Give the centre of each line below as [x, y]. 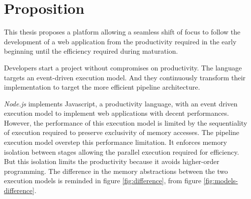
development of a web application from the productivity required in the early [120, 41]
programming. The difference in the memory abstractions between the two [116, 171]
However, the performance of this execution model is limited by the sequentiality [126, 122]
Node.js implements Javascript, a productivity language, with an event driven [121, 103]
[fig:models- [221, 181]
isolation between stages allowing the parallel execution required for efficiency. [122, 151]
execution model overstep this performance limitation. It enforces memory [116, 142]
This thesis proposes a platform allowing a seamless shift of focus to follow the [122, 32]
